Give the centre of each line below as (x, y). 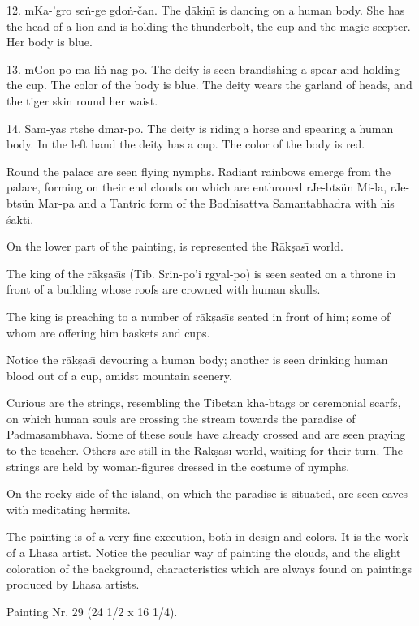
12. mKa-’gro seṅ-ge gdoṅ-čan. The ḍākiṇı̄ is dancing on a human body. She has (206, 10)
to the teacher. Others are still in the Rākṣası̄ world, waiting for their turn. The (205, 450)
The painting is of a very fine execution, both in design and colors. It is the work (208, 536)
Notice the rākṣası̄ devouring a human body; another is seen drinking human (197, 360)
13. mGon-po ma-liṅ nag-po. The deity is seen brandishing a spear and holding (203, 69)
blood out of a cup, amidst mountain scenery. (119, 375)
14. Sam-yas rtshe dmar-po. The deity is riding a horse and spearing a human (200, 128)
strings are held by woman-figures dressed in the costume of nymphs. (178, 466)
